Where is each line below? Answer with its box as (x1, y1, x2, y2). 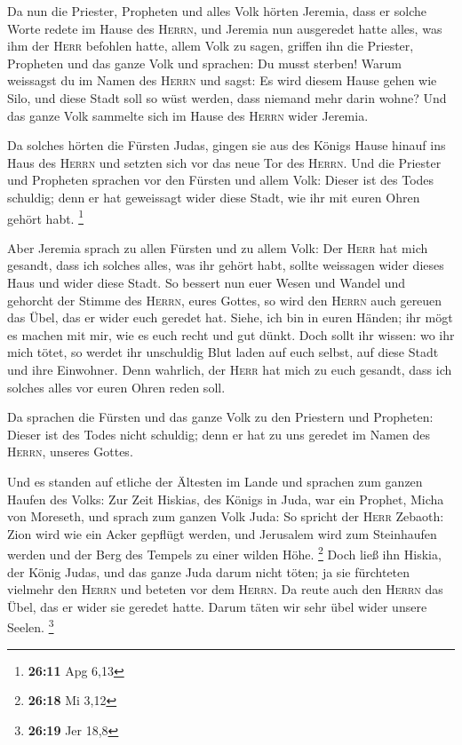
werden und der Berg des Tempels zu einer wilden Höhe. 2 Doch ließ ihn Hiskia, (7, 543, 442, 563)
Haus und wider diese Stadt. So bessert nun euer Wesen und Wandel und (7, 273, 406, 291)
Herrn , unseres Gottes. (7, 442, 133, 461)
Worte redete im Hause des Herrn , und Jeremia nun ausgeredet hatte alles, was (7, 19, 442, 37)
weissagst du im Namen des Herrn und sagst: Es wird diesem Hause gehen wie (7, 71, 437, 90)
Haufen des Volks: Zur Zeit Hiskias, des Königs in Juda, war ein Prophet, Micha (7, 489, 444, 508)
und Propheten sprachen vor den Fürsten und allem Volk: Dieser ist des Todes (7, 170, 434, 189)
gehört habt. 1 (7, 206, 84, 227)
